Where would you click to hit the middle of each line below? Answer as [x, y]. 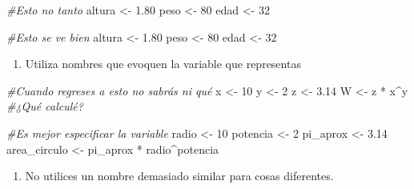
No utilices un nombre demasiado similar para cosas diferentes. [179, 176]
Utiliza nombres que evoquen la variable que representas [163, 64]
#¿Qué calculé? [45, 106]
